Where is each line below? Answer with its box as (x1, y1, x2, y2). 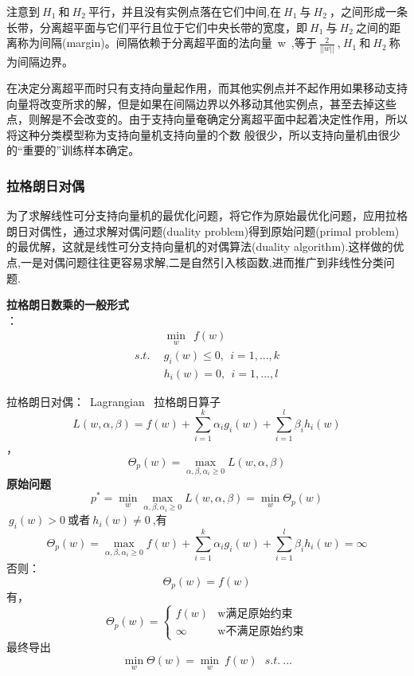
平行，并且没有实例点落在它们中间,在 (88, 3, 281, 19)
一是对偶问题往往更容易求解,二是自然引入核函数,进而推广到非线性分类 (20, 254, 384, 271)
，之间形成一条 (329, 3, 408, 19)
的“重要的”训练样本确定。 (6, 142, 140, 158)
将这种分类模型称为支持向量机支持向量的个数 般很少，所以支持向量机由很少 (6, 126, 400, 143)
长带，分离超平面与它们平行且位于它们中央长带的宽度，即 (6, 18, 307, 35)
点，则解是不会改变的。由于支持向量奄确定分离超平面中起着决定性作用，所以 (6, 111, 408, 127)
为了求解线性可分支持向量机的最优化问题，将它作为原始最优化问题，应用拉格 (6, 207, 408, 224)
